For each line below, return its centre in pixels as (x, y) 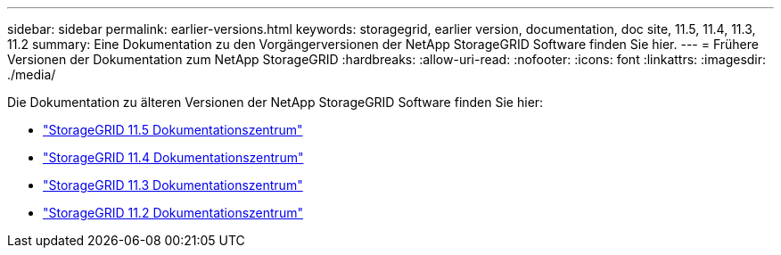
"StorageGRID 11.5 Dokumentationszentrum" (173, 130)
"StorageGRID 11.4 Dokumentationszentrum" (173, 157)
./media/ (32, 74)
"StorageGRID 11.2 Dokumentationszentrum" (173, 213)
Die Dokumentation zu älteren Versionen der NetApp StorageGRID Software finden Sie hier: (275, 102)
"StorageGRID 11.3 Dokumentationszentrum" (173, 185)
